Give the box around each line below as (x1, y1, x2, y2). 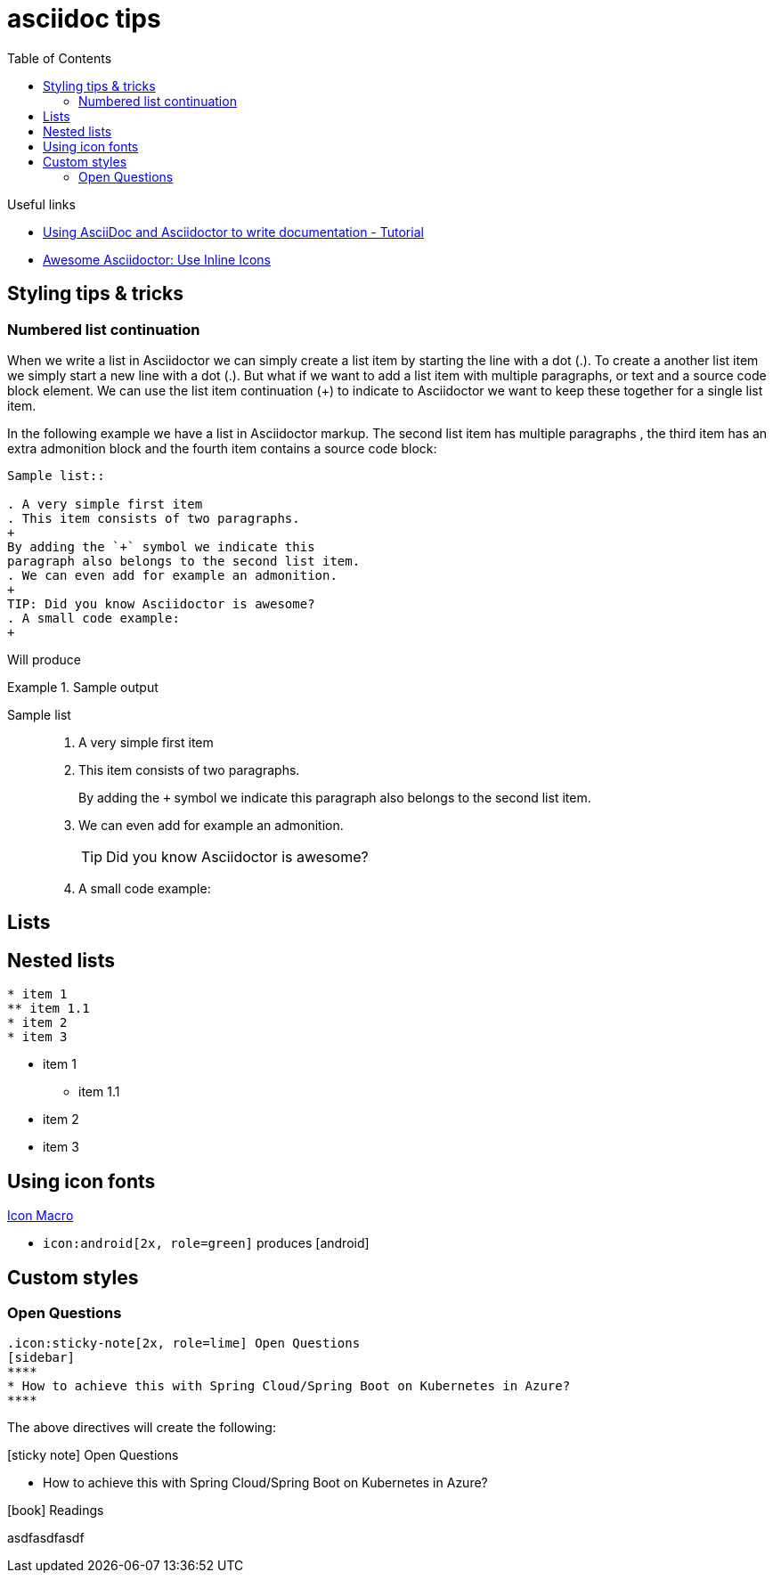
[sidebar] (7, 1350, 75, 1365)
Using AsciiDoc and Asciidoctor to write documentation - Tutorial (43, 224, 424, 240)
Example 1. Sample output (7, 679, 159, 695)
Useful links (7, 196, 76, 212)
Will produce (7, 651, 81, 667)
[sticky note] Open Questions (7, 1447, 179, 1463)
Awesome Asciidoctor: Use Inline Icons (43, 251, 271, 267)
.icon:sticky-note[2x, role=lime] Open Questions (7, 1336, 361, 1351)
